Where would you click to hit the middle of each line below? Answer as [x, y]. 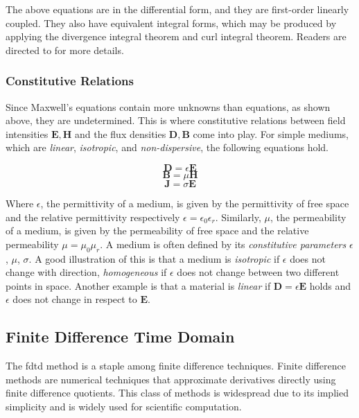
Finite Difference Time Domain [120, 337]
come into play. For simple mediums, [271, 133]
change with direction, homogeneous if [86, 272]
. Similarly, [238, 217]
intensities [27, 133]
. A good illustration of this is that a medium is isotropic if [154, 258]
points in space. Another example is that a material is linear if [138, 285]
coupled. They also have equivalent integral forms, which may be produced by [171, 23]
